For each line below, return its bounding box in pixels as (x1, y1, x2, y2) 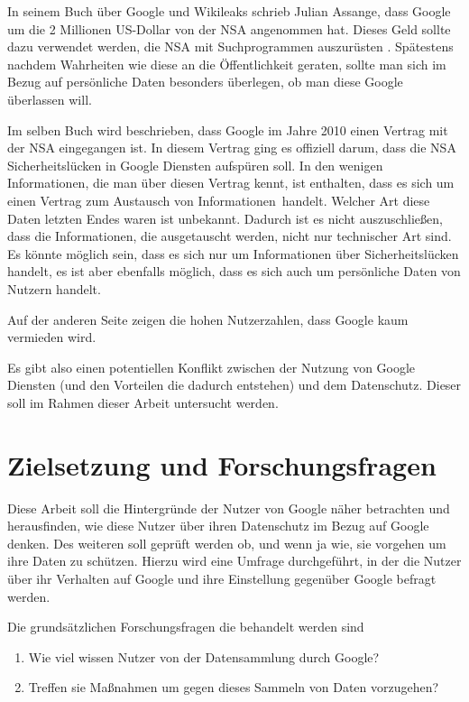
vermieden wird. (7, 328, 97, 346)
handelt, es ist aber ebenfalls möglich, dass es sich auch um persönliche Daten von (7, 262, 461, 281)
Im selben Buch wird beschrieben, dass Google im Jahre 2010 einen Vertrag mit (7, 120, 448, 139)
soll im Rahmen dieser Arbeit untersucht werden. (7, 393, 279, 411)
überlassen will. (7, 89, 92, 108)
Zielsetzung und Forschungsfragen (7, 446, 437, 483)
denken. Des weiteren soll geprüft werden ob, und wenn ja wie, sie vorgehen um (7, 533, 446, 552)
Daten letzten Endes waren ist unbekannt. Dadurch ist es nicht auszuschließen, (7, 208, 443, 227)
